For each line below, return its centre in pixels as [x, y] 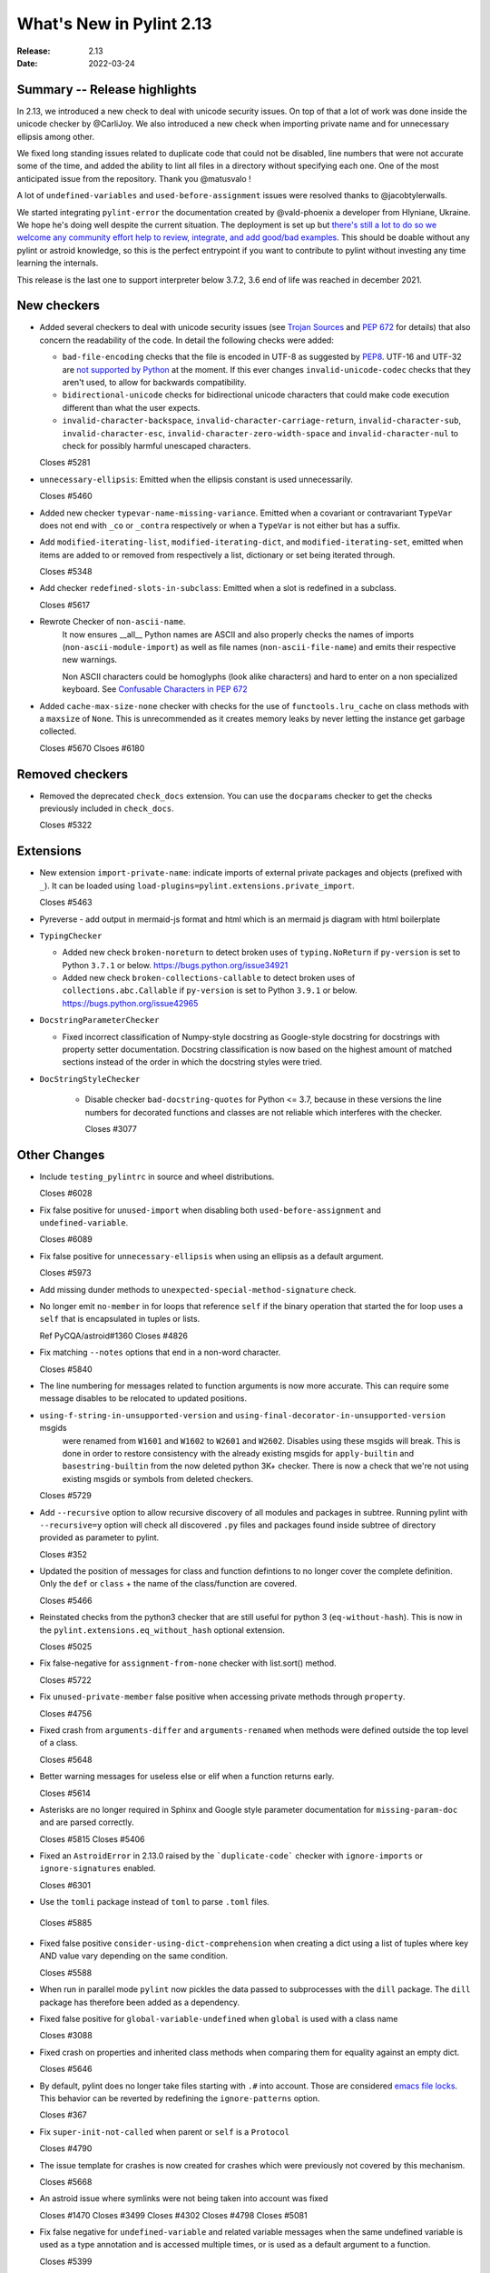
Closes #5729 [66, 1496]
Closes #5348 [66, 572]
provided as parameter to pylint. [99, 1537]
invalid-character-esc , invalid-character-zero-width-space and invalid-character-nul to [260, 433]
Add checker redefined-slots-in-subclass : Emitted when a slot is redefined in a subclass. [218, 588]
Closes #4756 [66, 1713]
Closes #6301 [65, 1885]
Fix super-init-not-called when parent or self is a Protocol [165, 2131]
